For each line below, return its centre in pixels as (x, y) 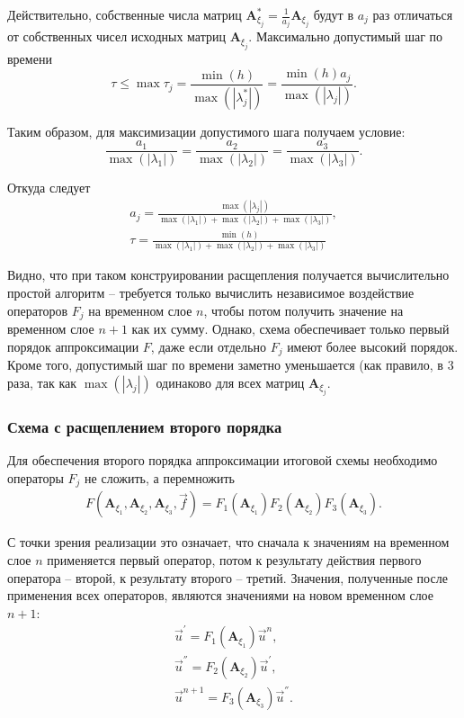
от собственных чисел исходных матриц (116, 36)
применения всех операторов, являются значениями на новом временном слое (220, 595)
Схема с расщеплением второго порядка (145, 427)
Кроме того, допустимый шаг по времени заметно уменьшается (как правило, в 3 (231, 365)
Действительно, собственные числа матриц (125, 14)
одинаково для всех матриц (230, 382)
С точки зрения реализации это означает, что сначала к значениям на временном (228, 542)
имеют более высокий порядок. (373, 346)
